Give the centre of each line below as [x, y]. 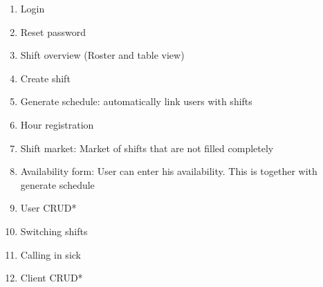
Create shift [45, 78]
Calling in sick [50, 254]
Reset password [53, 31]
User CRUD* [48, 208]
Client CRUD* [52, 278]
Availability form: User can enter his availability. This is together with [169, 171]
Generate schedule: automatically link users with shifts [136, 101]
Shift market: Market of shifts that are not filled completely [147, 148]
